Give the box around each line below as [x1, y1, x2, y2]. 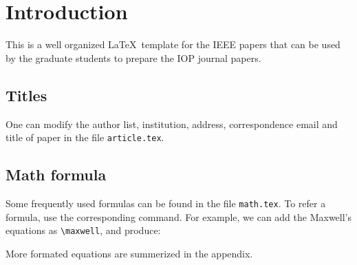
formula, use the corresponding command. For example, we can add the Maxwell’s [6, 209, 352, 224]
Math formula [6, 164, 107, 185]
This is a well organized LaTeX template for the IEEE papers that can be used [6, 37, 340, 52]
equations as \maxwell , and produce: [6, 223, 161, 237]
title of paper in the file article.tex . [6, 130, 164, 145]
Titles [6, 84, 47, 105]
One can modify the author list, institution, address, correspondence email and [6, 116, 338, 131]
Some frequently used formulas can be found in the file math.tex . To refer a [6, 195, 326, 210]
